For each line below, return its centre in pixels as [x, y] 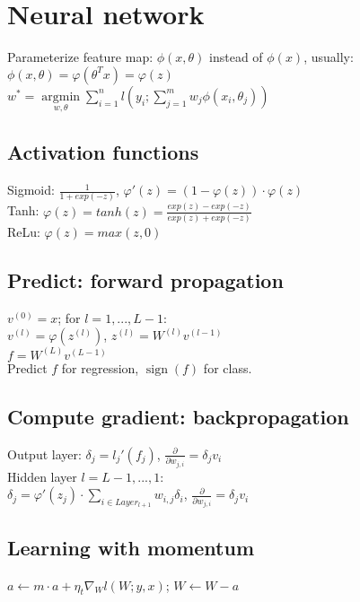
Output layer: [44, 454]
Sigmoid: [31, 190]
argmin [61, 96]
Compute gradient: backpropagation [178, 416]
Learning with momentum [131, 547]
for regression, [100, 367]
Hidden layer [42, 476]
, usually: [329, 57]
